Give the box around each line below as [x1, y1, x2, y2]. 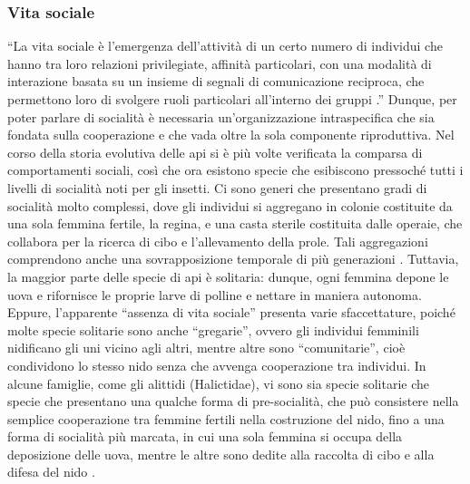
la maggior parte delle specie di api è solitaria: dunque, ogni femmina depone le [7, 266, 449, 286]
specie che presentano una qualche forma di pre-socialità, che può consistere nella [7, 392, 459, 411]
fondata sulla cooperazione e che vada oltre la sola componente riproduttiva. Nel [7, 125, 455, 144]
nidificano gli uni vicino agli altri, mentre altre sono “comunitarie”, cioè [7, 338, 406, 357]
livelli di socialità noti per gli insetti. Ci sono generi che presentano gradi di [7, 178, 427, 197]
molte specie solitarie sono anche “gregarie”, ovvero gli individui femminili [7, 320, 419, 339]
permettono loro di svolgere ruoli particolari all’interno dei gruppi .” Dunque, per [7, 90, 457, 108]
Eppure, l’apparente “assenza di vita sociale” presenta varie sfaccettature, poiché [7, 303, 455, 322]
